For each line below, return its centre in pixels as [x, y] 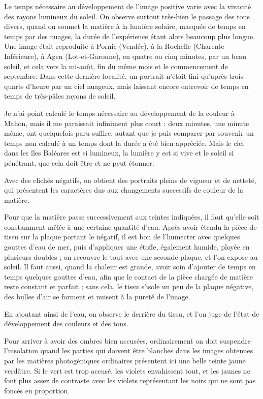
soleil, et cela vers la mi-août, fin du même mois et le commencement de [116, 66]
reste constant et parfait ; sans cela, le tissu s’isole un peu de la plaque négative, [129, 286]
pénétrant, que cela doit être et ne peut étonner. [79, 162]
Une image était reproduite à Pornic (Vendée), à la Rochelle [97, 46]
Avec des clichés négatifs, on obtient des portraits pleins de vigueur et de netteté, [130, 180]
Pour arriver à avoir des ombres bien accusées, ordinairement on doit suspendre [127, 340]
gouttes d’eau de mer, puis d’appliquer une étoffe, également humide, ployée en [127, 247]
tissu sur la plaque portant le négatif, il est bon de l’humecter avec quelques [122, 237]
